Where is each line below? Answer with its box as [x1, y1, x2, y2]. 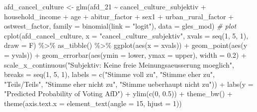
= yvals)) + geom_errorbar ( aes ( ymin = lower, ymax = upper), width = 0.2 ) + [4, 49, 247, 60]
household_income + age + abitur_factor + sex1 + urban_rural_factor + [4, 11, 234, 21]
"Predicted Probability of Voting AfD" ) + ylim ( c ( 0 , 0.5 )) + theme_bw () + [4, 88, 233, 99]
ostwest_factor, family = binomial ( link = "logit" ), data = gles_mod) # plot [4, 21, 237, 31]
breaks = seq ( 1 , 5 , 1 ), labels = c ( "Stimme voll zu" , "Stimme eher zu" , [4, 69, 215, 79]
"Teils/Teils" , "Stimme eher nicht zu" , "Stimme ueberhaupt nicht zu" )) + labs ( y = [4, 78, 254, 89]
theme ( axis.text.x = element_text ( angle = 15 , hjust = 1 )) [4, 98, 182, 108]
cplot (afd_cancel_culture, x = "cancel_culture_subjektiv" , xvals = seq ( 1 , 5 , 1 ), [4, 30, 249, 40]
